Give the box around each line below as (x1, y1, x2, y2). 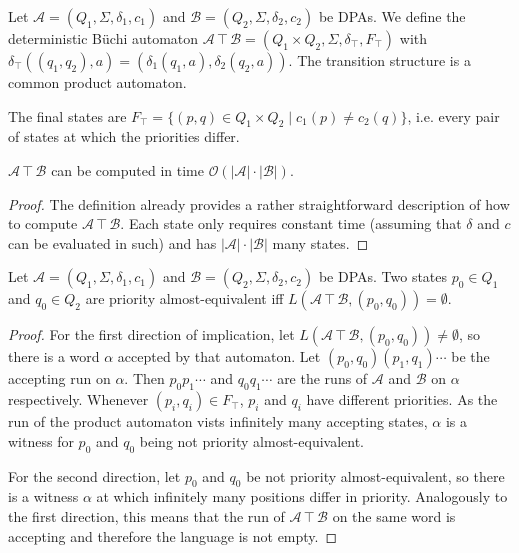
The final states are (8, 105, 127, 126)
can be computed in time (51, 159, 204, 180)
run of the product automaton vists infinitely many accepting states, (8, 411, 428, 432)
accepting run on (8, 368, 111, 389)
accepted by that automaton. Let (117, 346, 321, 367)
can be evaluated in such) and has (8, 232, 217, 253)
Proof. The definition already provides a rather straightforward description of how (8, 193, 510, 214)
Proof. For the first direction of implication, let (8, 324, 295, 345)
